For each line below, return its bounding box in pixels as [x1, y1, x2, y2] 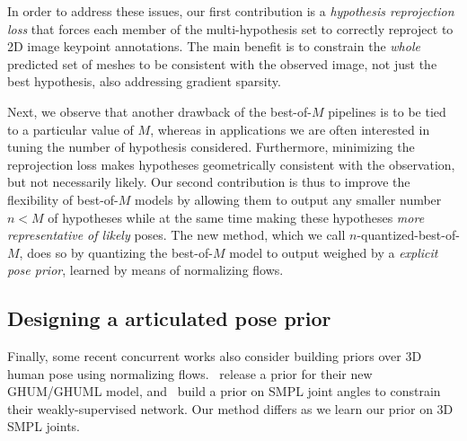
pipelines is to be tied [328, 101, 446, 120]
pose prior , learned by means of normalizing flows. [7, 260, 284, 279]
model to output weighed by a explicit [229, 243, 438, 261]
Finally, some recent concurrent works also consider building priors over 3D [7, 347, 422, 366]
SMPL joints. [7, 417, 80, 436]
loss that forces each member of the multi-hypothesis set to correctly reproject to [7, 19, 454, 38]
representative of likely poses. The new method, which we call [7, 225, 346, 244]
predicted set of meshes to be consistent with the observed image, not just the [7, 54, 437, 73]
